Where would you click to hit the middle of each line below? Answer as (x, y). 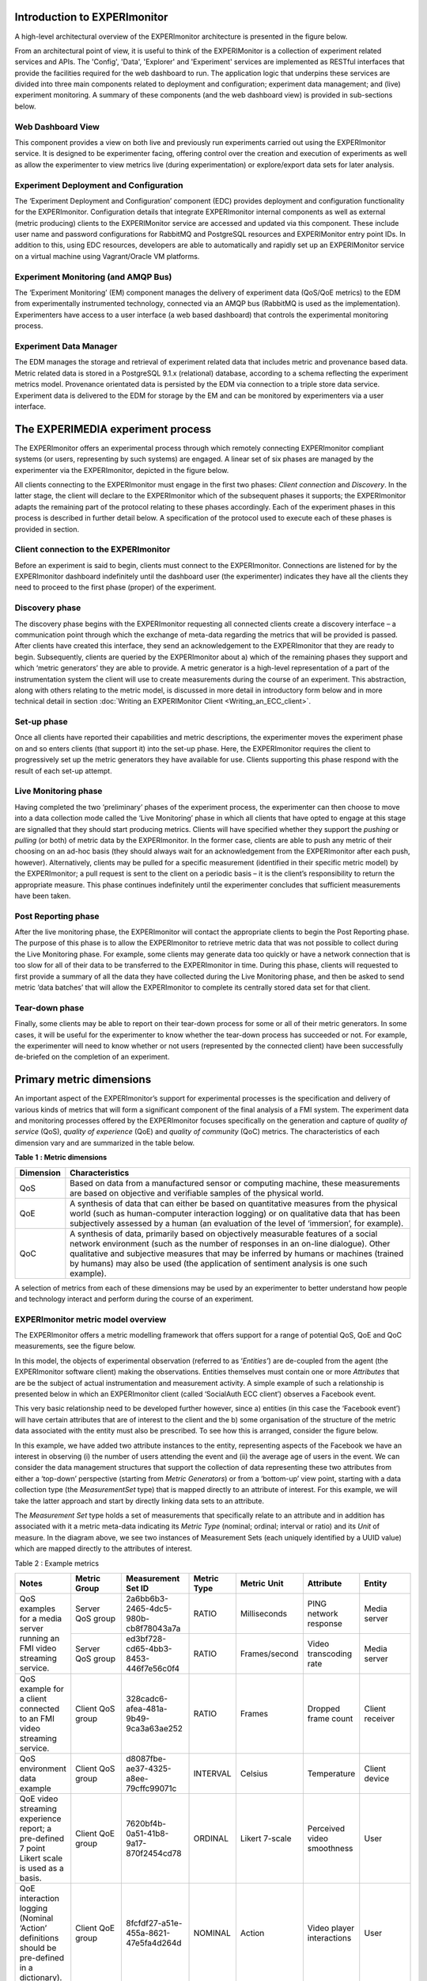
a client (33, 1698)
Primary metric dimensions (83, 1080)
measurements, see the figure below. (75, 1346)
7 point (32, 1848)
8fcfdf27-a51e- (154, 1923)
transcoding (330, 1654)
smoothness (330, 1848)
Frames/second (269, 1654)
